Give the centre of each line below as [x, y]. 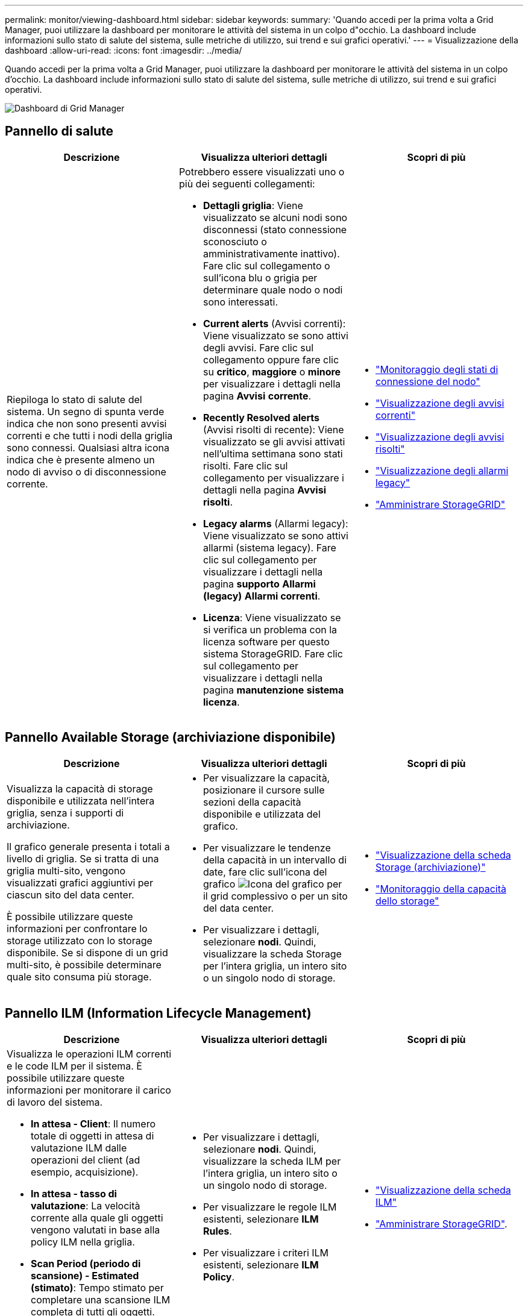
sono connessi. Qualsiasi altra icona [88, 447]
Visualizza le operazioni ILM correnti [89, 1054]
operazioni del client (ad [86, 1160]
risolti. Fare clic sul [245, 465]
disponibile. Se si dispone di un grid [87, 952]
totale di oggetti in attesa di [93, 1136]
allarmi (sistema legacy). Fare [269, 547]
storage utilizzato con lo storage [80, 940]
